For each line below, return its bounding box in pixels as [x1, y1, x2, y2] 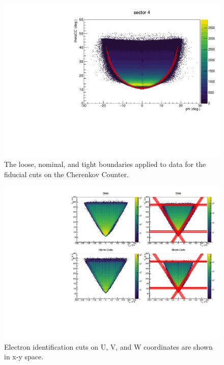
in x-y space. [4, 351, 44, 362]
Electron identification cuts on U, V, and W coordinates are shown [4, 341, 213, 352]
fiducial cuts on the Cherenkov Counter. [4, 168, 129, 179]
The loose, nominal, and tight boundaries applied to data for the [4, 159, 206, 169]
